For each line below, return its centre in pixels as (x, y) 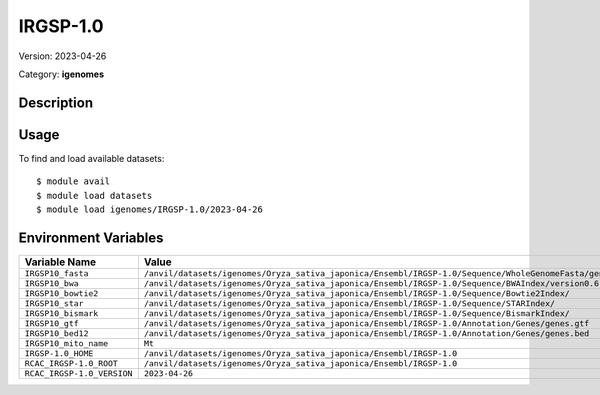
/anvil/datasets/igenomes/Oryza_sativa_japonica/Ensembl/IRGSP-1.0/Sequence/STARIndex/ (349, 303)
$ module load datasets (94, 195)
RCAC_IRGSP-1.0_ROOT (71, 363)
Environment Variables (91, 237)
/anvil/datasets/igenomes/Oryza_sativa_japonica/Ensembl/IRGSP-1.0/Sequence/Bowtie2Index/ (356, 293)
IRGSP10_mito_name (66, 343)
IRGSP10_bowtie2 (61, 293)
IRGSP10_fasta (56, 273)
